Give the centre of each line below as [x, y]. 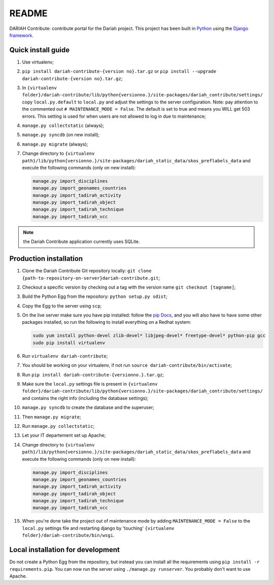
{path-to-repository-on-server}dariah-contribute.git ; [91, 278]
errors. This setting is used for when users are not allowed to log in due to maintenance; [114, 116]
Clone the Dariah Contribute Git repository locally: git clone [87, 271]
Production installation [46, 259]
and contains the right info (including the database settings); [85, 398]
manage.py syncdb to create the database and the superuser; [88, 407]
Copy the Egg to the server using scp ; [62, 306]
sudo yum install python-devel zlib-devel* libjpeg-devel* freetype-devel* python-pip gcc [149, 336]
